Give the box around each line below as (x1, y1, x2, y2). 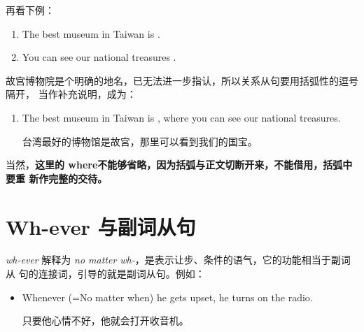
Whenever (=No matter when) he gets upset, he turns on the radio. (22, 289, 313, 304)
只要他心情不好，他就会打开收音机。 (22, 313, 189, 328)
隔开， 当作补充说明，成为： (6, 87, 136, 101)
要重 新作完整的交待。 (6, 171, 108, 185)
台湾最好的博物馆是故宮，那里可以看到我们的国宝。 (22, 133, 258, 148)
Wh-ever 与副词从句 (6, 212, 196, 240)
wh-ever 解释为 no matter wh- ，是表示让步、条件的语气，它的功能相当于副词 (6, 252, 351, 267)
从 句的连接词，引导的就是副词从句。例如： (6, 266, 205, 281)
